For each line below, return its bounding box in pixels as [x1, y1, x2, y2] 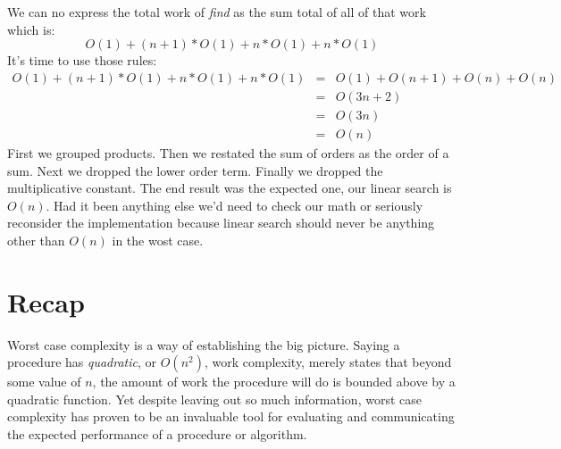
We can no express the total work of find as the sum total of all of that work [7, 3, 426, 21]
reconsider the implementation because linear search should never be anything [7, 213, 435, 232]
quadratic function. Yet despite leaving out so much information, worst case [7, 389, 422, 408]
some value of [7, 372, 81, 391]
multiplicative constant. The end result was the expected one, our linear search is [7, 179, 452, 197]
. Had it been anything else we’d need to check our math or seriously [46, 195, 423, 214]
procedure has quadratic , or [7, 353, 157, 371]
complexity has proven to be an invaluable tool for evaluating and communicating [7, 407, 455, 426]
